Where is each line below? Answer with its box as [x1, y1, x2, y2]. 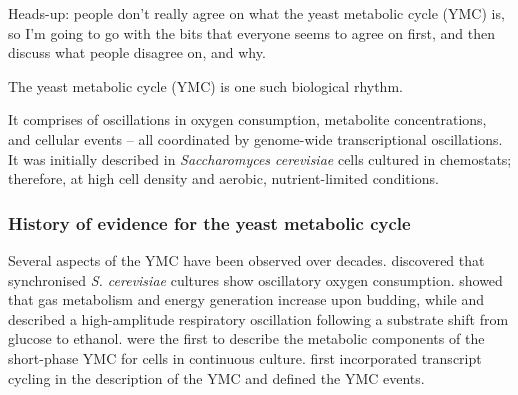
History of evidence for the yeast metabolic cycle [8, 210, 411, 235]
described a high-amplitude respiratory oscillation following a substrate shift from [8, 308, 509, 329]
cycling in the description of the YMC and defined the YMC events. [8, 367, 425, 388]
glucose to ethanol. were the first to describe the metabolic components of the [8, 328, 485, 349]
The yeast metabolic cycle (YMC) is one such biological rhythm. [8, 75, 403, 96]
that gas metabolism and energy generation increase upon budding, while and [8, 289, 484, 310]
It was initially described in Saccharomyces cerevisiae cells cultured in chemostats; [8, 148, 512, 169]
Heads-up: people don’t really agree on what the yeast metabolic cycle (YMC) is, [8, 3, 505, 23]
